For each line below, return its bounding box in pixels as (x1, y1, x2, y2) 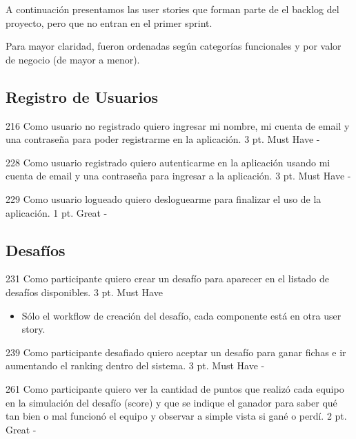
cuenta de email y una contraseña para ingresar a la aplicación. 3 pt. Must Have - (6, 168, 351, 183)
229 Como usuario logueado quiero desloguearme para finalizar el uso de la (6, 191, 322, 206)
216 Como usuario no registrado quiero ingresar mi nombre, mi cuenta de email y (6, 118, 350, 133)
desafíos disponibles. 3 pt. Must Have (6, 284, 163, 299)
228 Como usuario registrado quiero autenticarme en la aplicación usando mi (6, 155, 330, 169)
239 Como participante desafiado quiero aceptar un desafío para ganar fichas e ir (6, 344, 346, 359)
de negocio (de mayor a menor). (6, 52, 140, 66)
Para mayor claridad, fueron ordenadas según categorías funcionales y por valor (6, 39, 342, 53)
